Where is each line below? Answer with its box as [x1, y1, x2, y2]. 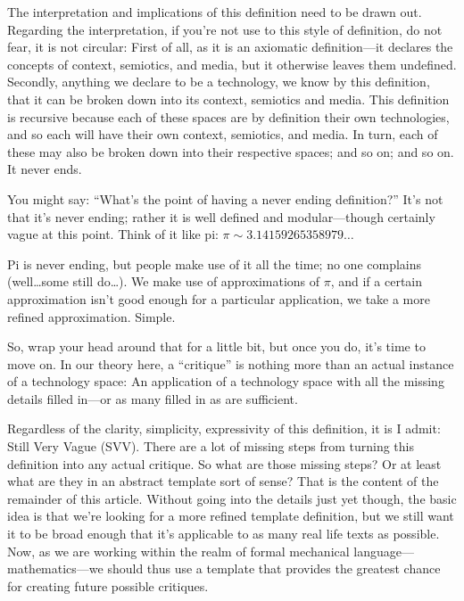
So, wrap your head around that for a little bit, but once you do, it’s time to [7, 337, 426, 356]
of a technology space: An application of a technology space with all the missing [7, 372, 444, 391]
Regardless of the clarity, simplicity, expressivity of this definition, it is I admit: [7, 419, 441, 438]
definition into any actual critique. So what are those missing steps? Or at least [7, 454, 442, 473]
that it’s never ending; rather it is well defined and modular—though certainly [7, 207, 435, 226]
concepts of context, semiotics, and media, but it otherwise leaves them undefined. [7, 54, 457, 73]
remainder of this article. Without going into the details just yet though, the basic [7, 489, 457, 507]
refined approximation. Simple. [7, 307, 176, 325]
